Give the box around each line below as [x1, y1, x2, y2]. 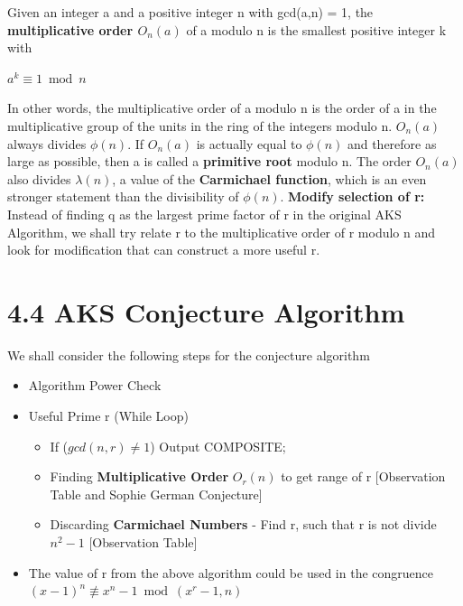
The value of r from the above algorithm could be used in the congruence [28, 563, 434, 582]
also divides [7, 169, 71, 188]
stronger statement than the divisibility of [7, 187, 239, 206]
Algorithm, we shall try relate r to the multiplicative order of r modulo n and [7, 222, 436, 241]
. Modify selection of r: [280, 187, 425, 206]
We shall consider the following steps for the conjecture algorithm [7, 345, 370, 364]
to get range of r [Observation [281, 467, 446, 486]
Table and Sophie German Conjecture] [50, 484, 263, 503]
